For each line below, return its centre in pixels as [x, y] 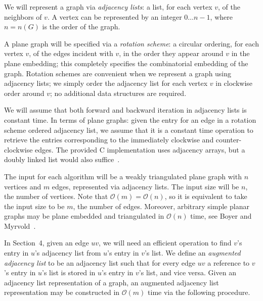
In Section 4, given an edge [47, 243]
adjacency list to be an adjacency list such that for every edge [100, 262]
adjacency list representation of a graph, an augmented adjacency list [112, 282]
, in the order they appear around [171, 53]
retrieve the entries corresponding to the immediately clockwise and [109, 140]
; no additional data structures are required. [118, 93]
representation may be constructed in [62, 292]
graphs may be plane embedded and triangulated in [84, 216]
